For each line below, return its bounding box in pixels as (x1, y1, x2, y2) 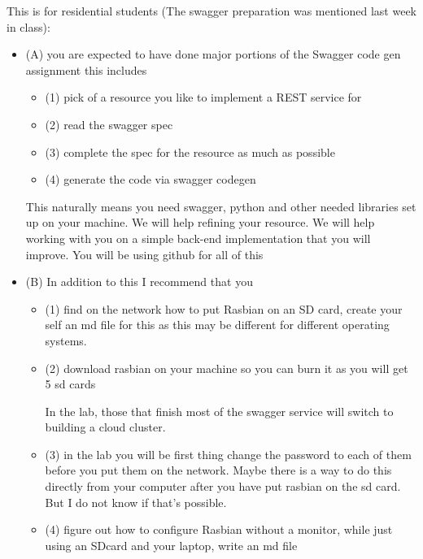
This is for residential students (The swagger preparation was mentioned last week (7, 2, 416, 19)
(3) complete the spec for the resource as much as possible (45, 143, 335, 160)
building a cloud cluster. (45, 418, 166, 435)
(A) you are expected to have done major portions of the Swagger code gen (25, 45, 401, 63)
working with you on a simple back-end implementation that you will (25, 229, 371, 246)
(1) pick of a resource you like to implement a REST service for (45, 89, 362, 106)
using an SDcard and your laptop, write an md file (45, 536, 298, 553)
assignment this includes (25, 61, 147, 78)
